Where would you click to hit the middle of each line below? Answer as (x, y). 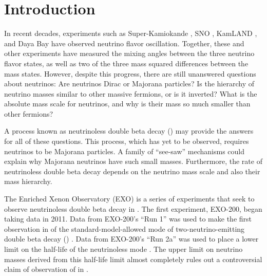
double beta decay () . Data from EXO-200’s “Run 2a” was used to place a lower (131, 239)
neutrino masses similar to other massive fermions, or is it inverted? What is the (131, 93)
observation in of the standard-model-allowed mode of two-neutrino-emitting (125, 228)
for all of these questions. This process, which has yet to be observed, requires (127, 141)
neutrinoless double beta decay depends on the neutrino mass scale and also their (132, 171)
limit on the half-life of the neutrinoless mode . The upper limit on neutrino (123, 249)
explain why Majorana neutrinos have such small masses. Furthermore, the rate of (133, 161)
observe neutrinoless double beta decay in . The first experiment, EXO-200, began (133, 208)
